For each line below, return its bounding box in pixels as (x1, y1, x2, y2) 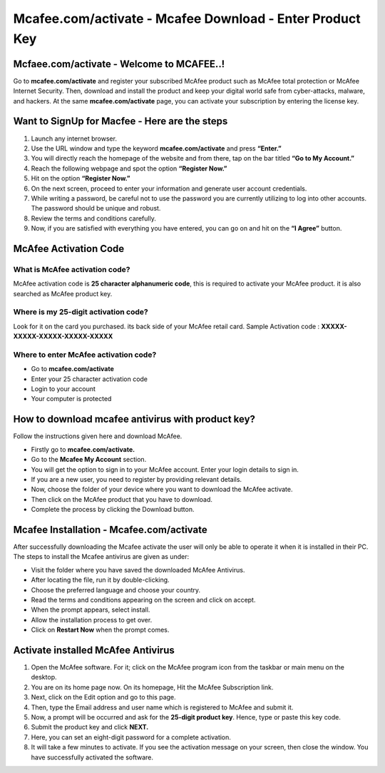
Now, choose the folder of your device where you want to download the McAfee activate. (31, 485, 293, 494)
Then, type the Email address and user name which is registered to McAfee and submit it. (31, 703, 294, 712)
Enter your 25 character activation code (31, 375, 148, 383)
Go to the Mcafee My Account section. (31, 455, 147, 464)
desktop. (31, 673, 57, 682)
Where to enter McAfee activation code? (13, 350, 157, 360)
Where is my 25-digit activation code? (13, 307, 149, 317)
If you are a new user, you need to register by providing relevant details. (31, 475, 242, 483)
